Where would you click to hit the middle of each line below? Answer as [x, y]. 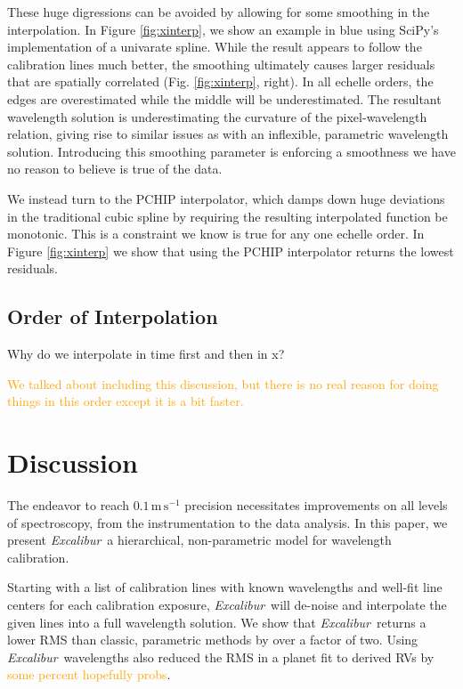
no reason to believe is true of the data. [115, 169]
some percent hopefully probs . [89, 674]
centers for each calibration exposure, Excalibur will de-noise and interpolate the [227, 604]
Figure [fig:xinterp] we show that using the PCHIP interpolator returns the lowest [231, 251]
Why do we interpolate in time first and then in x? [146, 354]
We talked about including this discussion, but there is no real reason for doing [223, 383]
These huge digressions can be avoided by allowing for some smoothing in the [219, 12]
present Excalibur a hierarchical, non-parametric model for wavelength [199, 540]
